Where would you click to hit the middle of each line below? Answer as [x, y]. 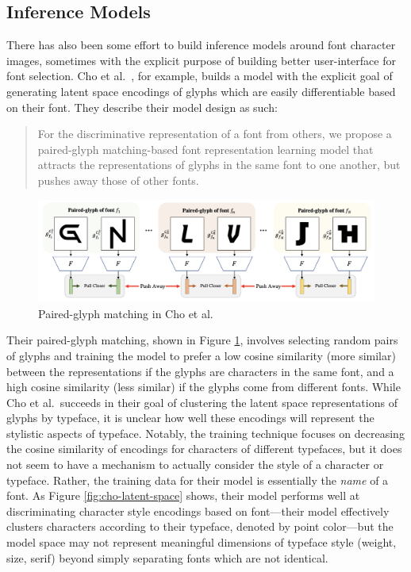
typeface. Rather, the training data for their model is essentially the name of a [198, 480]
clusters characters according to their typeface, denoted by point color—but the [200, 526]
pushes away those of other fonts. [118, 180]
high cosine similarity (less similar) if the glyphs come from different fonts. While [204, 387]
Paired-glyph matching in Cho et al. [126, 313]
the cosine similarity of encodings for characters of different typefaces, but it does [204, 449]
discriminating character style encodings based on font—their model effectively [198, 511]
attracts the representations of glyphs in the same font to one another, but [219, 165]
